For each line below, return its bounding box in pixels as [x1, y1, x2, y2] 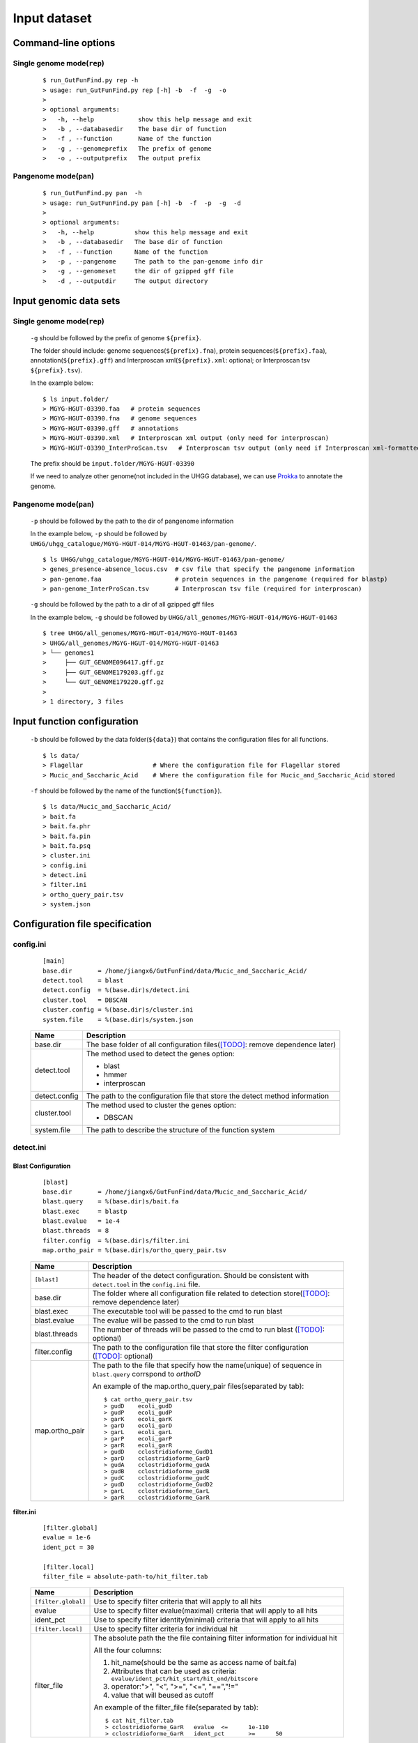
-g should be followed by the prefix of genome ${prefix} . [30, 333, 201, 342]
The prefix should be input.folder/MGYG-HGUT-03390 [30, 459, 195, 467]
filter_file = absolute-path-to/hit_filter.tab [42, 1572, 208, 1581]
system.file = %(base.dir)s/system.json [42, 1015, 194, 1023]
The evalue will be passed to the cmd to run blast [92, 1315, 254, 1325]
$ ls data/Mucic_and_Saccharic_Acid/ [42, 802, 172, 811]
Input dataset [13, 10, 92, 26]
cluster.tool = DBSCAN [42, 996, 127, 1004]
